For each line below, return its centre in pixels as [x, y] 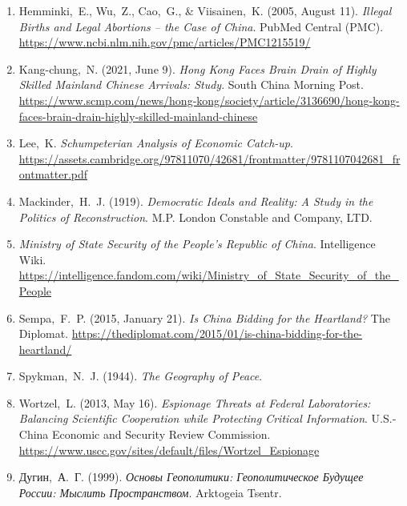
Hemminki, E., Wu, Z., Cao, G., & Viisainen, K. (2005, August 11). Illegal [205, 10]
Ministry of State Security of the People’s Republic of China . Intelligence [197, 244]
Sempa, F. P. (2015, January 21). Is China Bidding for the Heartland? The [204, 317]
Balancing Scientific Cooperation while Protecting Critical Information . [193, 418]
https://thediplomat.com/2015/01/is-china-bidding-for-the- [217, 333]
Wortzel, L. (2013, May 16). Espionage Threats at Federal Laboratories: [195, 402]
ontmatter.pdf [53, 174]
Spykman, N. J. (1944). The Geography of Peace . [141, 376]
